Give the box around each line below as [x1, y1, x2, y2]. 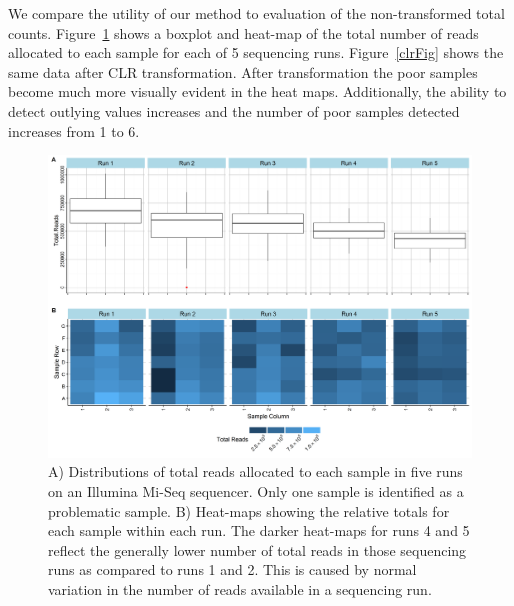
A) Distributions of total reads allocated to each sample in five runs [48, 461, 463, 482]
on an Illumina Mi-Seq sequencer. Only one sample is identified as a [48, 481, 464, 502]
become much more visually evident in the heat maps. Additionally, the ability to [8, 81, 507, 102]
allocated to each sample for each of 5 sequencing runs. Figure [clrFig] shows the [8, 42, 504, 63]
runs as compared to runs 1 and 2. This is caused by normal [48, 559, 417, 580]
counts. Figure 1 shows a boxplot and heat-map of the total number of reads [8, 22, 479, 43]
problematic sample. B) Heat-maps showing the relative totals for [48, 500, 450, 521]
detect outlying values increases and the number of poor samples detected [8, 100, 460, 121]
